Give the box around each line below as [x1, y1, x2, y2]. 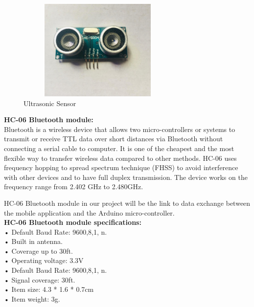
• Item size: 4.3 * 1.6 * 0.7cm [4, 284, 94, 294]
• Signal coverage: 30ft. [4, 274, 75, 285]
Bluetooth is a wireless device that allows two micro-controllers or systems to [4, 124, 235, 134]
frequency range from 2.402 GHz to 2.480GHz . [4, 181, 143, 192]
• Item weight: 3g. [4, 293, 60, 304]
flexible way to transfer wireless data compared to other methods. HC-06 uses [4, 153, 237, 163]
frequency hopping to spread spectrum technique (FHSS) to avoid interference [4, 162, 238, 173]
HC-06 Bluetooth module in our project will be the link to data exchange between [4, 197, 251, 208]
